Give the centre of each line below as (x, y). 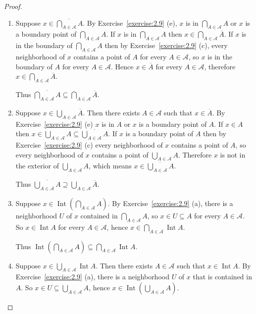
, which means (110, 166)
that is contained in (222, 277)
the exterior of (37, 166)
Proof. (13, 6)
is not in (233, 154)
